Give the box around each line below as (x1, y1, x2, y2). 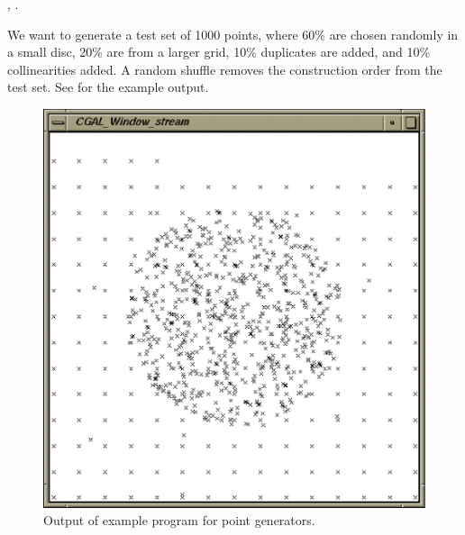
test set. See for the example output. (7, 77, 209, 96)
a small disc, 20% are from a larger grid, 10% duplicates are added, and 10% (7, 42, 431, 61)
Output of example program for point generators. (43, 511, 315, 530)
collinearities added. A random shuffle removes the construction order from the (7, 59, 442, 78)
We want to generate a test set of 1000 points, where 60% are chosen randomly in (7, 24, 459, 43)
